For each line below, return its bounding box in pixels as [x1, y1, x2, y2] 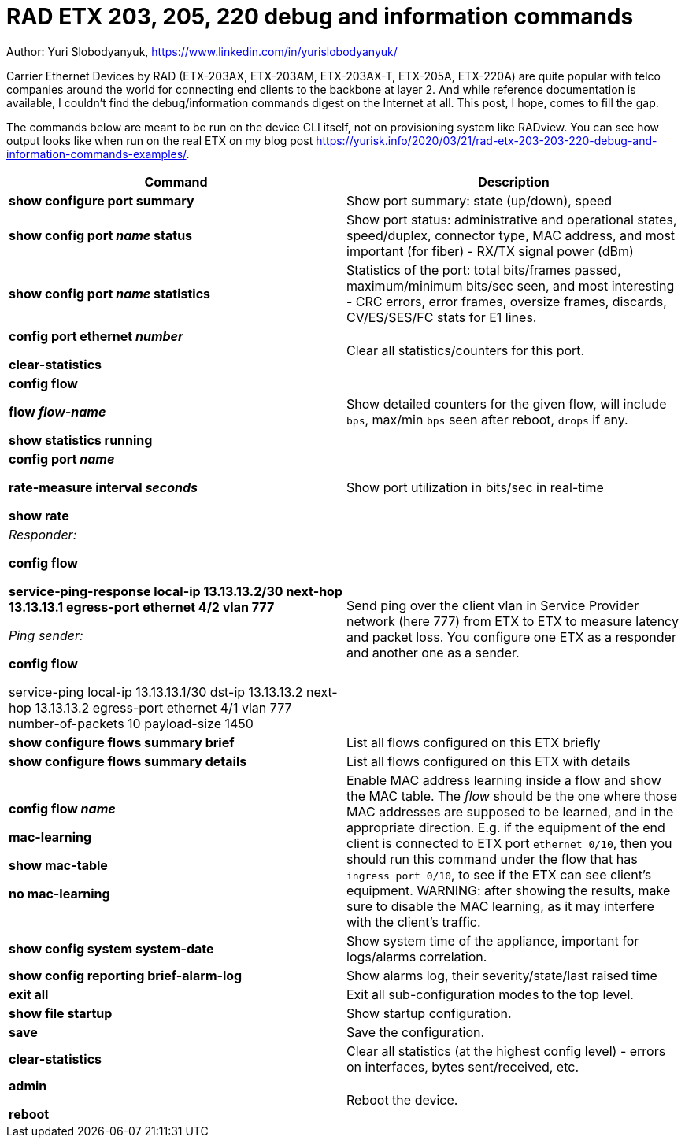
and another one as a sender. [346, 644, 520, 661]
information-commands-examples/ [6, 146, 187, 161]
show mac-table [9, 857, 108, 873]
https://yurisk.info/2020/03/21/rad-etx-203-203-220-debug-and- [316, 133, 657, 147]
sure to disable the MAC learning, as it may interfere [346, 898, 654, 914]
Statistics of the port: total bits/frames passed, [346, 261, 621, 278]
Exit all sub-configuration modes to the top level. [346, 986, 634, 1002]
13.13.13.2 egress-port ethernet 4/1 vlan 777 [35, 699, 292, 716]
